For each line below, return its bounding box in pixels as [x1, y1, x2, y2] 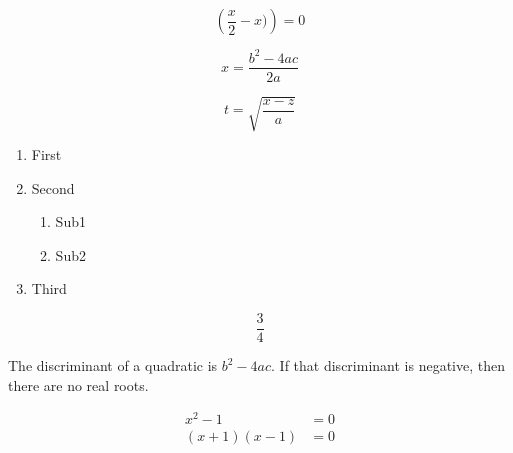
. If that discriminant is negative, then [271, 355, 505, 376]
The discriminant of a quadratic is [8, 355, 218, 376]
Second [31, 177, 75, 198]
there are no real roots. [8, 374, 149, 395]
